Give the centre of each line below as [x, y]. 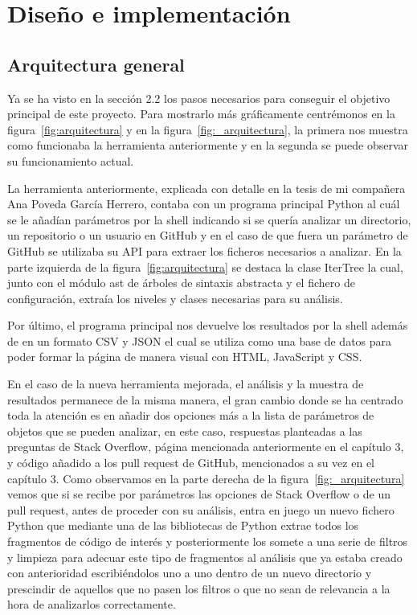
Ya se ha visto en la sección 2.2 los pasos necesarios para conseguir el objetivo [199, 98]
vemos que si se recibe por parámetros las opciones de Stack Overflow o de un [199, 494]
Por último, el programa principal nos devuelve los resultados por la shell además [208, 325]
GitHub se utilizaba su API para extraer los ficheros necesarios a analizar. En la [204, 250]
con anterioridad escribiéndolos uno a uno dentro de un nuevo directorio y [190, 573]
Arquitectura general [96, 64]
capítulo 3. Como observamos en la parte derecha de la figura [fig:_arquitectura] [206, 478]
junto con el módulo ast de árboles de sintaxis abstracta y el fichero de [181, 283]
